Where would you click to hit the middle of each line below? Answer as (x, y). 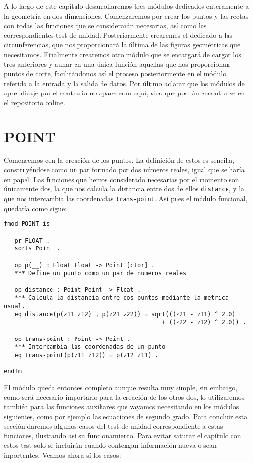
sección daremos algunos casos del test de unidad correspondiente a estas (114, 426)
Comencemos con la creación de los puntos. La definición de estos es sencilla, (119, 160)
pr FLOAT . (32, 240)
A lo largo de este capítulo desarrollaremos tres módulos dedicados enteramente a (126, 6)
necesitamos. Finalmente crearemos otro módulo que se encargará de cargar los (123, 54)
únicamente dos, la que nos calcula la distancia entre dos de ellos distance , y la (124, 189)
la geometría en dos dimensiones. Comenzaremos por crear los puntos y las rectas (126, 15)
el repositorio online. (35, 102)
